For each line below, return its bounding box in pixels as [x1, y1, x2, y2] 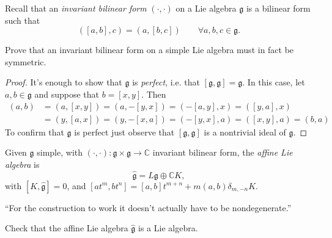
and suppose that [34, 87, 100, 100]
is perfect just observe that [74, 125, 175, 138]
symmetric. [5, 55, 46, 68]
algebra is [5, 157, 40, 170]
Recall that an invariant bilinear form [5, 2, 147, 14]
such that [5, 13, 40, 26]
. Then [141, 87, 166, 100]
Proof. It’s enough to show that [5, 76, 122, 88]
